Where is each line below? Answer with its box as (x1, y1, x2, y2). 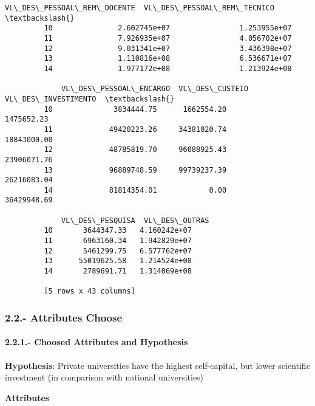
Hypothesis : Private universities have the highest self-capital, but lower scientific (5, 359, 310, 371)
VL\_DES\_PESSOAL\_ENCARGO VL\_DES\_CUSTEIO (61, 84, 248, 94)
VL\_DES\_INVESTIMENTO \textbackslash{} (5, 94, 175, 103)
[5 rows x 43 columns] (44, 287, 135, 296)
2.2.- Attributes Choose (5, 309, 123, 325)
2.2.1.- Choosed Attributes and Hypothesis (5, 335, 188, 348)
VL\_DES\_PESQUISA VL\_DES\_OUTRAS (61, 216, 209, 225)
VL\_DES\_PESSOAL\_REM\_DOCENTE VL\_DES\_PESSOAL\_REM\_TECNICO (5, 4, 274, 12)
